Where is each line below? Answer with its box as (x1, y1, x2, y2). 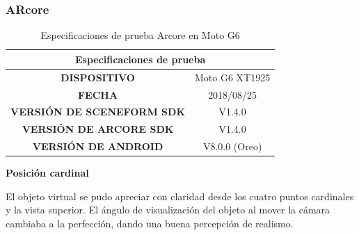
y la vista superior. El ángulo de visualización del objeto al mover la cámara (6, 202, 330, 217)
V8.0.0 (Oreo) (202, 139, 262, 154)
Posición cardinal (6, 165, 89, 180)
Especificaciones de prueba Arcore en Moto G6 (40, 28, 240, 42)
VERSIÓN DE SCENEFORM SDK (10, 104, 186, 119)
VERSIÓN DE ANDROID (32, 139, 163, 154)
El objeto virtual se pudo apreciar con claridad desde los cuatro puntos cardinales (6, 188, 354, 203)
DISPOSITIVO (61, 70, 135, 84)
